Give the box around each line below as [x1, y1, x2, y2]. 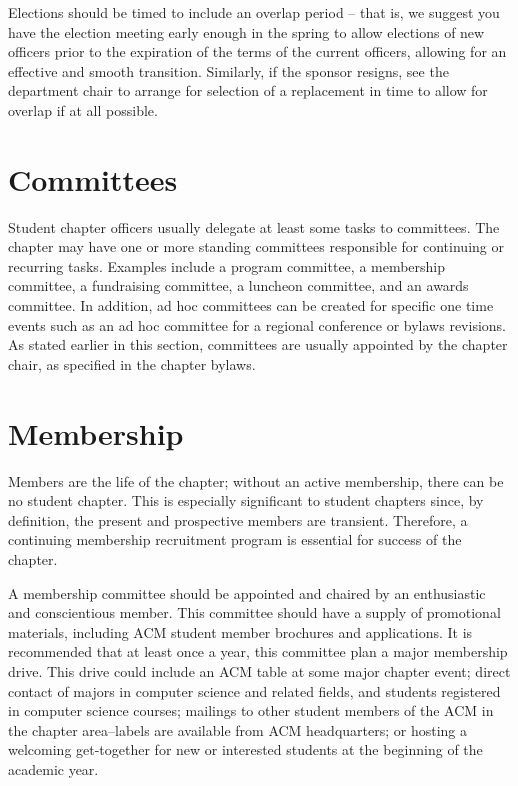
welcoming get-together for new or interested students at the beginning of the [8, 739, 483, 760]
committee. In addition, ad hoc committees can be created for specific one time [8, 295, 494, 316]
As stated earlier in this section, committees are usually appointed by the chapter [8, 334, 508, 355]
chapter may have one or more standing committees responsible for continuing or [8, 236, 504, 257]
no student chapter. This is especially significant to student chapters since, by [8, 490, 484, 511]
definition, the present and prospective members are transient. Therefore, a [8, 509, 468, 530]
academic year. [8, 758, 99, 779]
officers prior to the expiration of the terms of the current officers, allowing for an [8, 41, 507, 62]
